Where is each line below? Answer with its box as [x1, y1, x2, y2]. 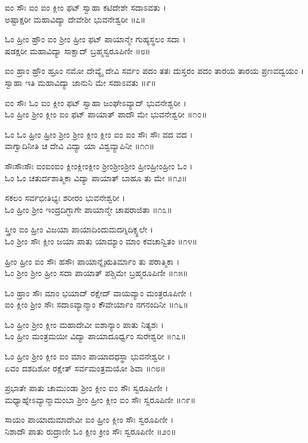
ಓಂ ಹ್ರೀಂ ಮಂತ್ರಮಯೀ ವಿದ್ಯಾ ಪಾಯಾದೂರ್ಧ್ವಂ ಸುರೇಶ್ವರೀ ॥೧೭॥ [5, 330, 186, 342]
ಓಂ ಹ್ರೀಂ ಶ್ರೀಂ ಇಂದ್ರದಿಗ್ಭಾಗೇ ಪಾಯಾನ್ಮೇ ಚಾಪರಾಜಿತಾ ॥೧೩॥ [5, 203, 172, 215]
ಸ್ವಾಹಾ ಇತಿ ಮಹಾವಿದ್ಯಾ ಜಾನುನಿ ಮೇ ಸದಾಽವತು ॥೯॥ [5, 76, 156, 88]
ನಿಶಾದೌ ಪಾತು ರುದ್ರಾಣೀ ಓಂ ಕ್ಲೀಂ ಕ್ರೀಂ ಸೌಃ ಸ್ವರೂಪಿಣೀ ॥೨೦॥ [5, 425, 176, 438]
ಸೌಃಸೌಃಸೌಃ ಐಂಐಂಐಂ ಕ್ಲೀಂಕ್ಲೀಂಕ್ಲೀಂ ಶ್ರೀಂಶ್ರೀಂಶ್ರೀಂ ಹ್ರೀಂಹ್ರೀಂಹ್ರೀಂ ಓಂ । [5, 159, 193, 172]
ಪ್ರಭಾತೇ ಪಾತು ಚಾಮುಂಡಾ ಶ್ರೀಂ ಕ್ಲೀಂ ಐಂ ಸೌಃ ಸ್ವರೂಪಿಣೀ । [5, 382, 169, 394]
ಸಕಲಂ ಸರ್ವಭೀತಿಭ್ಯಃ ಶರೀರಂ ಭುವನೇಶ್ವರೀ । [5, 191, 126, 204]
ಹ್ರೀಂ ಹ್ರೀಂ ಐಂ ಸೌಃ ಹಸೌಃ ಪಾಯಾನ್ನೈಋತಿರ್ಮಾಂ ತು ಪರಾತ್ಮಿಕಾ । [5, 255, 180, 267]
